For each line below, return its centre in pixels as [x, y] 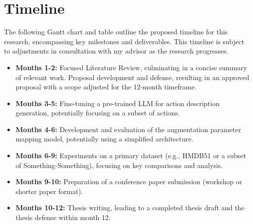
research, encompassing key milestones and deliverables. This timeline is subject [124, 41]
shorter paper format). [49, 191]
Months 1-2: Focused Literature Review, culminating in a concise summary [131, 67]
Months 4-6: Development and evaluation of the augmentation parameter [128, 129]
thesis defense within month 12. [63, 217]
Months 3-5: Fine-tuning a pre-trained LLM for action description [117, 103]
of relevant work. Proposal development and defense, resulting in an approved [132, 77]
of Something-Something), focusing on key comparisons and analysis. [119, 165]
